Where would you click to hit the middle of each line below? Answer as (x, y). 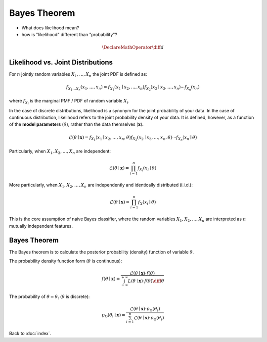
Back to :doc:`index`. (30, 334)
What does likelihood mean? (50, 28)
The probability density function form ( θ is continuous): (66, 261)
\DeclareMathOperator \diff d (133, 48)
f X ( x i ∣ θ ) (147, 202)
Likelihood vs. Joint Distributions (61, 63)
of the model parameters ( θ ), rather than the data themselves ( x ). (76, 124)
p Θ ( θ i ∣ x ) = (113, 316)
